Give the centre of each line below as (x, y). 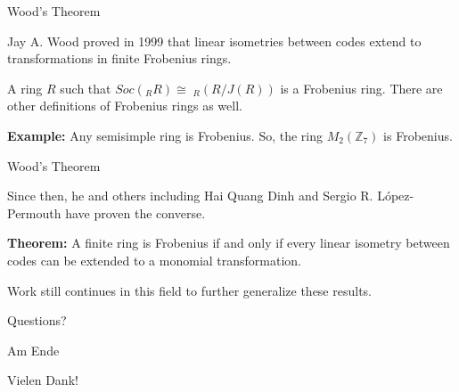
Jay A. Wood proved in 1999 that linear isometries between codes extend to (214, 41)
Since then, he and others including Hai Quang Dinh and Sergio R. (190, 196)
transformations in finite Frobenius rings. (119, 58)
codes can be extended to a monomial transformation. (155, 260)
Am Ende (33, 350)
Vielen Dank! (43, 380)
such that (86, 88)
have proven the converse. (135, 212)
